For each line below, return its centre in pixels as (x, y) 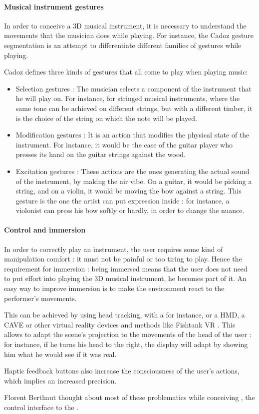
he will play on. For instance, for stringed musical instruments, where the (128, 98)
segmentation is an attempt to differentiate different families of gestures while (123, 45)
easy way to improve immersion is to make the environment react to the (114, 288)
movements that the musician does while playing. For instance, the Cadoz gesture (129, 35)
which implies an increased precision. (60, 380)
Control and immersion (45, 230)
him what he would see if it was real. (60, 354)
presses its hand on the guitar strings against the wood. (101, 154)
